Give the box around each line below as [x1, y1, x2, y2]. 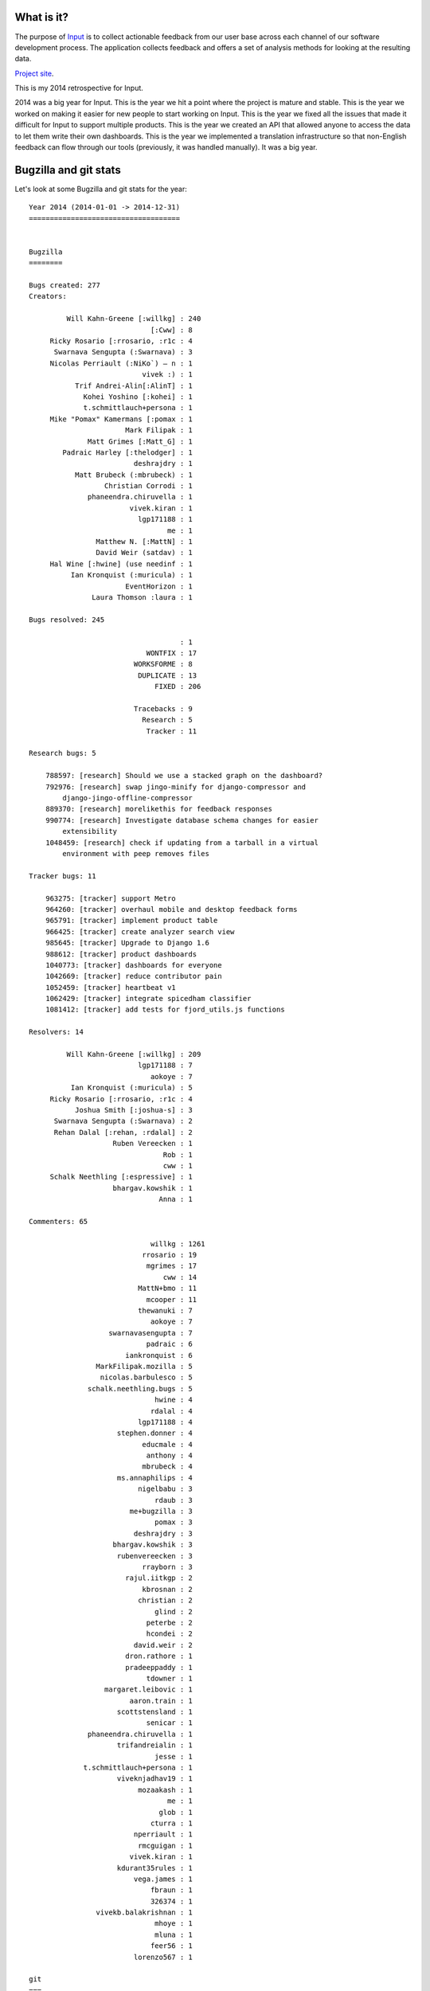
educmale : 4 [142, 1440, 193, 1449]
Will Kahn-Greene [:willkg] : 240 [66, 315, 201, 323]
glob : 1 [158, 1808, 193, 1817]
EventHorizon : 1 [124, 581, 193, 591]
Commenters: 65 [29, 1217, 88, 1226]
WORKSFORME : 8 [133, 659, 193, 669]
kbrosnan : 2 [142, 1585, 193, 1594]
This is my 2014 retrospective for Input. [14, 84, 143, 93]
